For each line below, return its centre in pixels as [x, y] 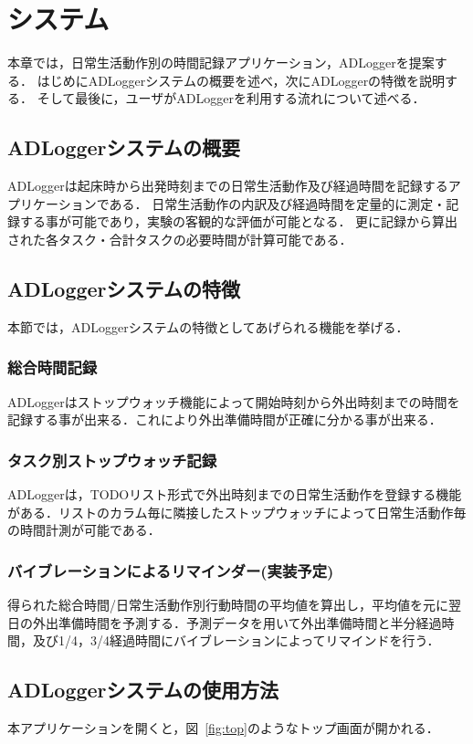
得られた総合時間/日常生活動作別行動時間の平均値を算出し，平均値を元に [228, 604]
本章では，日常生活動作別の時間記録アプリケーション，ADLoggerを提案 [221, 63]
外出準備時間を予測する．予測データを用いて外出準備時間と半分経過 [237, 622]
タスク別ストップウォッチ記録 [112, 460]
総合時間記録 [53, 367]
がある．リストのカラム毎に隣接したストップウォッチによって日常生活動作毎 [237, 512]
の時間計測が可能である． [84, 530]
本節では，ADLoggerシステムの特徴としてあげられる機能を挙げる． [208, 326]
